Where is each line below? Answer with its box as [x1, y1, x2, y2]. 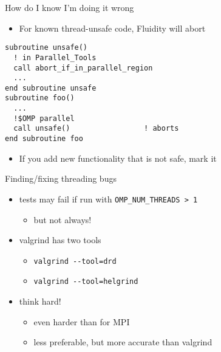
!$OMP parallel [13, 114, 75, 123]
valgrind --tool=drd [33, 257, 117, 266]
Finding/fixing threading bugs [5, 172, 117, 185]
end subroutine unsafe [5, 83, 97, 92]
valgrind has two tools [19, 233, 101, 246]
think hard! [19, 295, 61, 308]
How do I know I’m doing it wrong [5, 1, 134, 13]
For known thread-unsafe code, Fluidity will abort [19, 21, 206, 34]
